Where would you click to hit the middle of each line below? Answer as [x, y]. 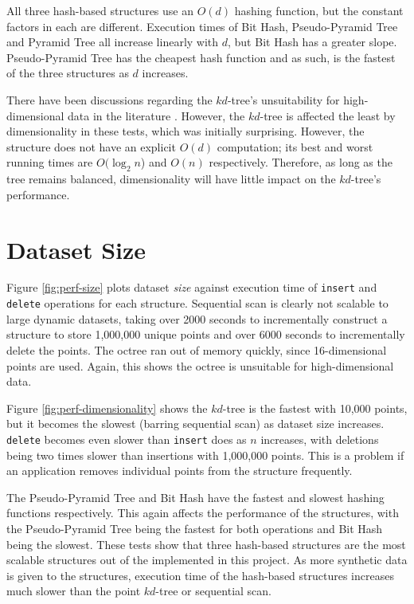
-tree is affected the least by [328, 115]
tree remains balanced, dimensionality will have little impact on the [171, 179]
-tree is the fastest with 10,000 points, [315, 408]
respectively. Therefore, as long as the [301, 162]
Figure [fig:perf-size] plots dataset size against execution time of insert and [192, 287]
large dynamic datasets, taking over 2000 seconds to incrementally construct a [197, 318]
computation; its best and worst [295, 146]
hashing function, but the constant [319, 10]
